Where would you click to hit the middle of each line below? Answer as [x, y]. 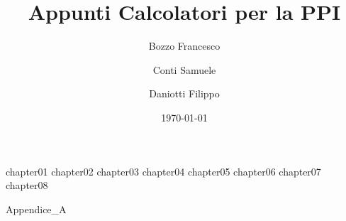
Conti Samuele [184, 69]
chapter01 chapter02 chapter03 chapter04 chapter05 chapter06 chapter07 [163, 171]
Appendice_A [36, 209]
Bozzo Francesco [184, 46]
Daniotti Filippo [184, 93]
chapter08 [27, 185]
